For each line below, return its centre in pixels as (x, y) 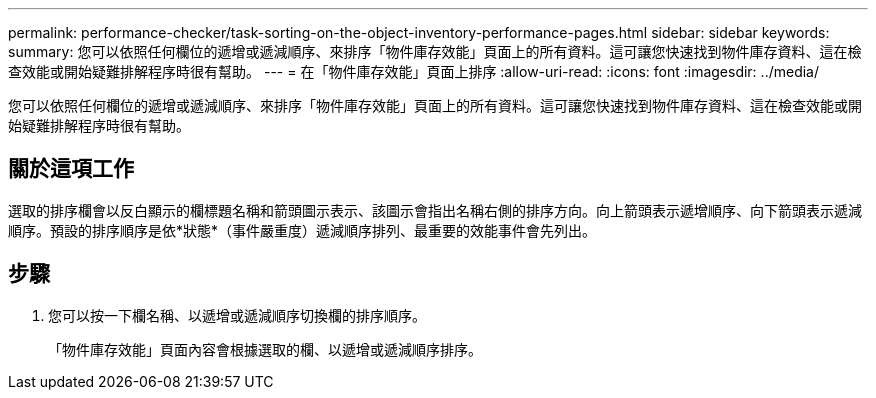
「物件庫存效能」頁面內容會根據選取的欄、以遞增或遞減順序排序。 (265, 349)
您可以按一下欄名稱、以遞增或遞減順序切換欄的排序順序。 (237, 315)
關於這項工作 (71, 169)
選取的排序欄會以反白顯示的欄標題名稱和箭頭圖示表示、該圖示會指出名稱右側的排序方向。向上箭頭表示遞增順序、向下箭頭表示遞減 (435, 210)
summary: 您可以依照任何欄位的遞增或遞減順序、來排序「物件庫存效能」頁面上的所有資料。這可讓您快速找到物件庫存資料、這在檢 (435, 51)
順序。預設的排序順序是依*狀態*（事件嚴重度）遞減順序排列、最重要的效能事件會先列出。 (302, 230)
